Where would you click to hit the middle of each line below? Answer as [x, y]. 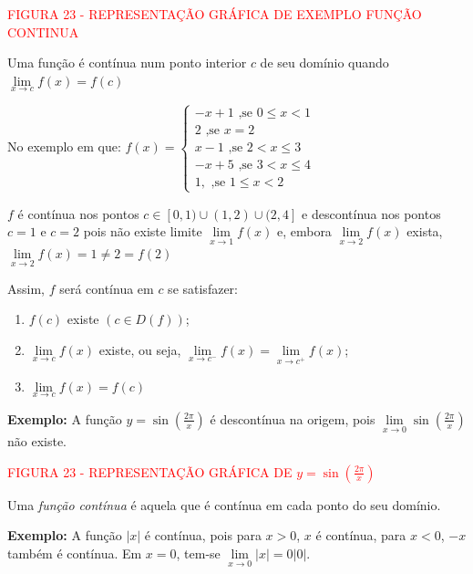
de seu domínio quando [324, 63]
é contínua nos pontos [78, 213]
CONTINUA [43, 31]
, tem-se [198, 553]
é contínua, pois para [203, 535]
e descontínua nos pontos [371, 213]
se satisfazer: [203, 288]
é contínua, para [361, 535]
